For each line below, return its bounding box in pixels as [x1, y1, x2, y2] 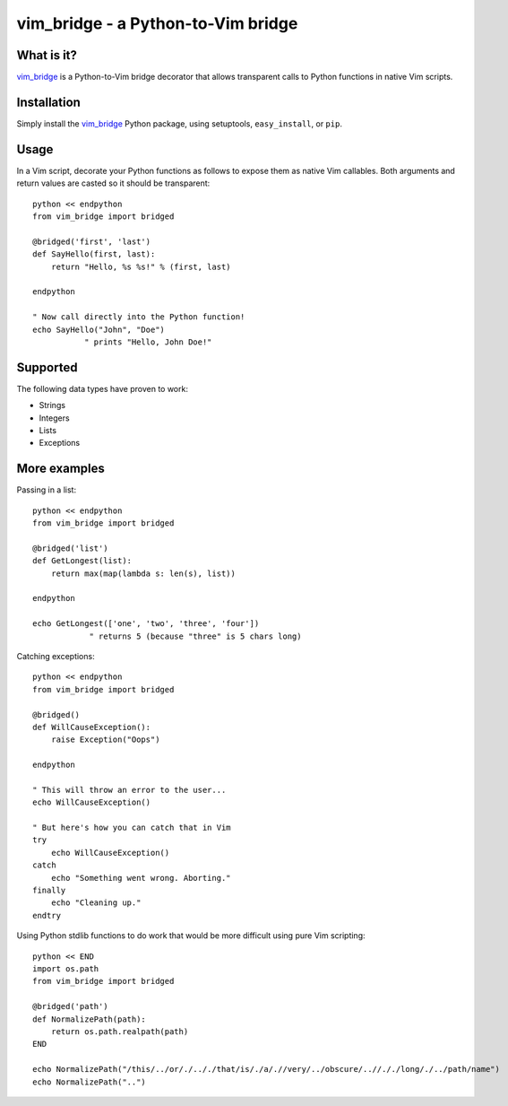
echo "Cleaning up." [50, 898, 142, 908]
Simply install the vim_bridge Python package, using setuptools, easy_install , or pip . [16, 118, 342, 129]
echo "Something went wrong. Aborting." [50, 873, 232, 883]
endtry [32, 910, 62, 920]
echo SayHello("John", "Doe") [32, 324, 166, 335]
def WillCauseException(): [32, 722, 151, 732]
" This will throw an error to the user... [32, 785, 227, 795]
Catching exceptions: [16, 651, 95, 662]
